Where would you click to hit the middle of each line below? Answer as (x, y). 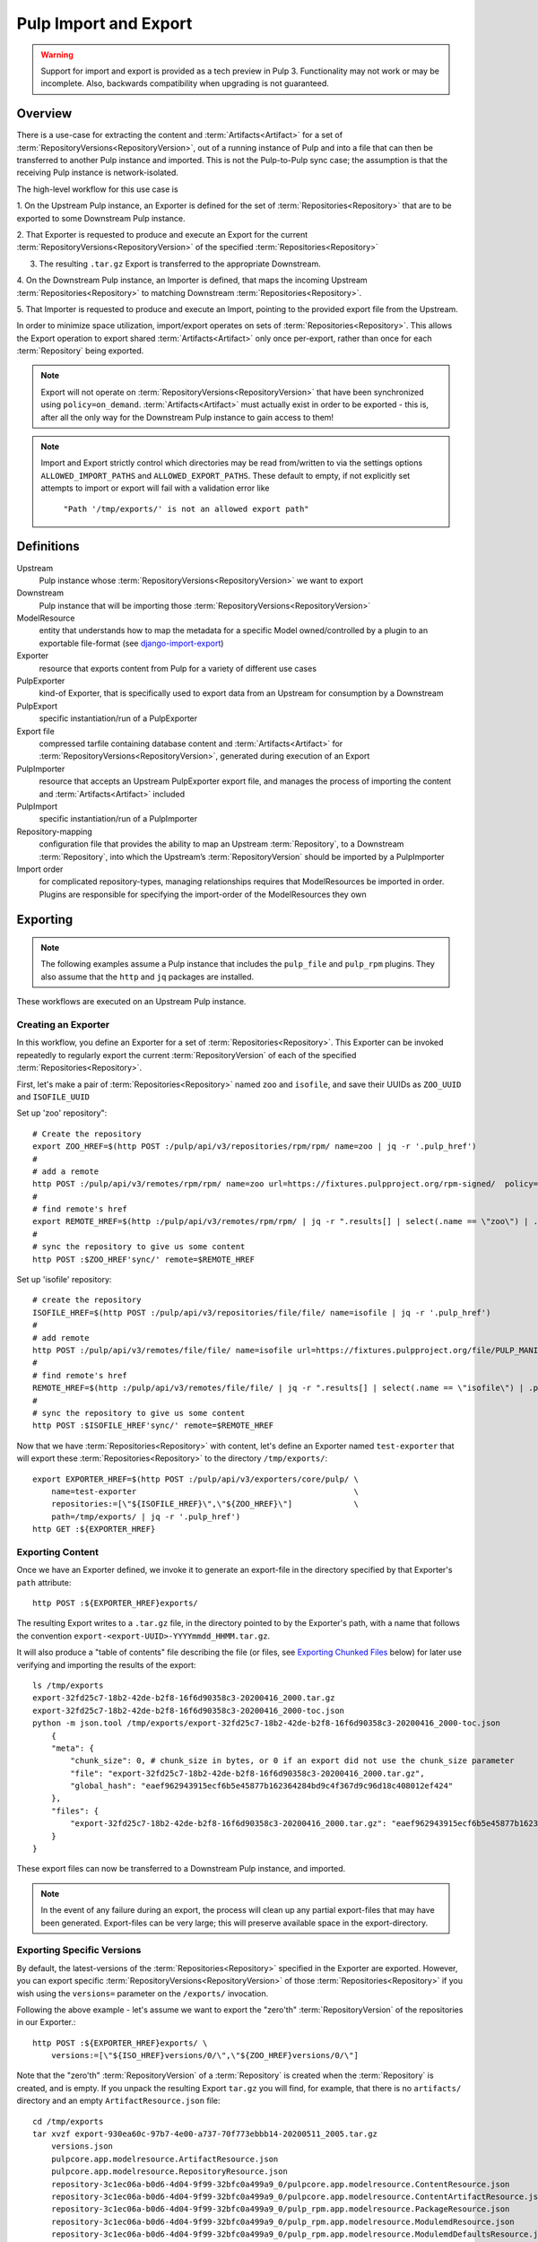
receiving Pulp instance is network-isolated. (98, 173)
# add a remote (66, 1171)
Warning (57, 55)
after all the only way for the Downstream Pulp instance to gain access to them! (187, 417)
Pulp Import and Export (104, 23)
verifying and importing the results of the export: (106, 1664)
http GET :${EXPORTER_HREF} (94, 1529)
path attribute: (44, 1582)
